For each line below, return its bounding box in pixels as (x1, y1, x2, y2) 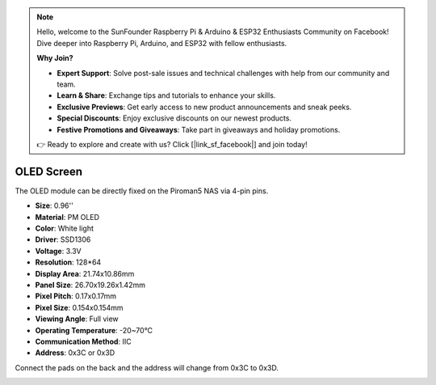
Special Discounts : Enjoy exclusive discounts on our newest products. (57, 113, 292, 123)
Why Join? (36, 53, 73, 63)
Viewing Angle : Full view (35, 314, 119, 324)
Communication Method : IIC (35, 336, 132, 346)
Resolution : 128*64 (35, 257, 102, 267)
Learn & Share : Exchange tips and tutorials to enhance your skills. (57, 91, 276, 100)
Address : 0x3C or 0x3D (35, 348, 115, 357)
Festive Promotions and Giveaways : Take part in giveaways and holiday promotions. (57, 125, 341, 134)
